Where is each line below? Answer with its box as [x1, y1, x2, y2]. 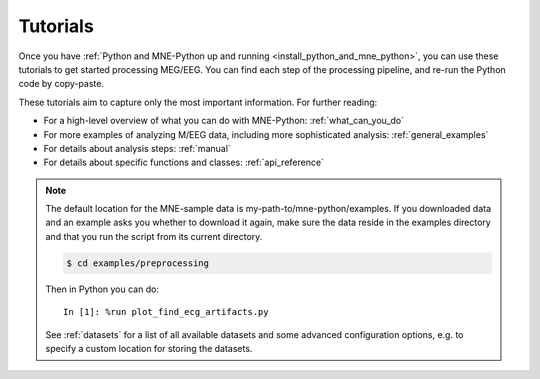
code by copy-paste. [18, 78, 105, 90]
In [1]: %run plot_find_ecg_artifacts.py [63, 306, 269, 318]
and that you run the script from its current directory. [45, 230, 263, 242]
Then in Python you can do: [45, 283, 160, 295]
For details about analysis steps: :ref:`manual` [43, 142, 232, 154]
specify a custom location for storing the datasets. [45, 342, 253, 354]
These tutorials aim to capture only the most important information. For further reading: [18, 96, 378, 108]
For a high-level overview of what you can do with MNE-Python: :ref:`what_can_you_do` [43, 115, 405, 127]
